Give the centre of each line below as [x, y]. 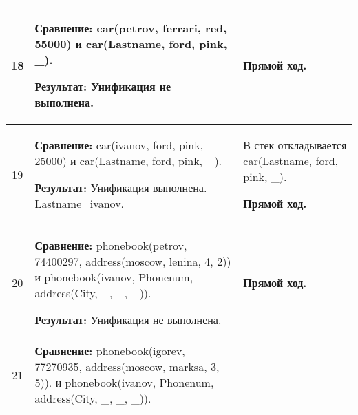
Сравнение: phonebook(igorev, [110, 351]
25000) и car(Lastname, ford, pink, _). [128, 161]
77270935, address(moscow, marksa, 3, [127, 366]
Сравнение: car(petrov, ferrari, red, [131, 28]
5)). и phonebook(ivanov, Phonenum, [124, 382]
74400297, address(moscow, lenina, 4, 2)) [133, 261]
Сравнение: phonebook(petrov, [111, 245]
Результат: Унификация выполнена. [121, 188]
